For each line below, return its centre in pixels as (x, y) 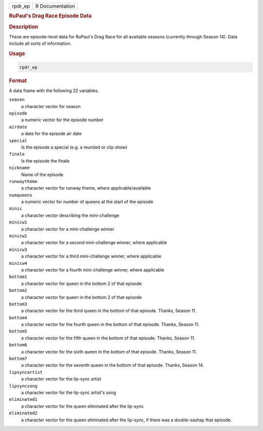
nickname (19, 168)
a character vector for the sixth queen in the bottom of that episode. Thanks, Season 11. (109, 352)
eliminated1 (23, 400)
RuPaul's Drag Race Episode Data (50, 16)
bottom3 (18, 304)
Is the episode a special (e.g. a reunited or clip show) (74, 147)
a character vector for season (51, 106)
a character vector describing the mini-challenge (70, 215)
